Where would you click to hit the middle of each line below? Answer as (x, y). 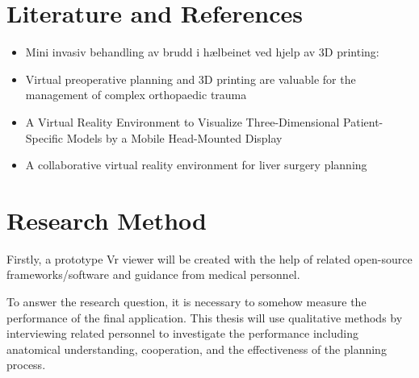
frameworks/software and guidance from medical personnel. (153, 274)
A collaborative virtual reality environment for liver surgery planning (196, 165)
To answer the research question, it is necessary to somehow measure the (186, 301)
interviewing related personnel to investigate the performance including (182, 333)
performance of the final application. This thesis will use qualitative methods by (205, 317)
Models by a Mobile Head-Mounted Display (174, 137)
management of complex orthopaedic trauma (136, 95)
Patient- (363, 121)
